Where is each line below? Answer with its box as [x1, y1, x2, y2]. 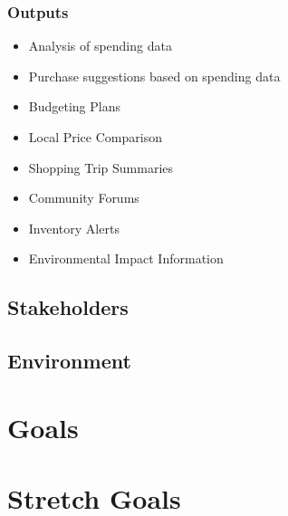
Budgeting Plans [28, 97, 121, 116]
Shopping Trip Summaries [28, 158, 174, 177]
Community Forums [28, 188, 139, 207]
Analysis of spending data [28, 36, 172, 55]
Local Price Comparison [28, 128, 162, 146]
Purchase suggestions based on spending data [28, 66, 281, 85]
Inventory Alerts [28, 218, 120, 237]
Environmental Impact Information [28, 249, 224, 268]
